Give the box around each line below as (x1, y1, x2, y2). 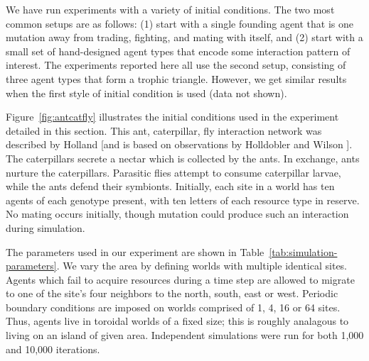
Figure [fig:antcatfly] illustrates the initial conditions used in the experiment (6, 109, 339, 124)
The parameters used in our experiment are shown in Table (6, 244, 264, 259)
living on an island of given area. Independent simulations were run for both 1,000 (6, 328, 364, 343)
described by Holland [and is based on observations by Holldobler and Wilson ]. (6, 137, 353, 152)
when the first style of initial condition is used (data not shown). (6, 85, 287, 100)
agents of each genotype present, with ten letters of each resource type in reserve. (6, 192, 360, 207)
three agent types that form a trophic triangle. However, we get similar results (6, 71, 347, 86)
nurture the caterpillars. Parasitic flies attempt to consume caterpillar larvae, (6, 165, 341, 179)
